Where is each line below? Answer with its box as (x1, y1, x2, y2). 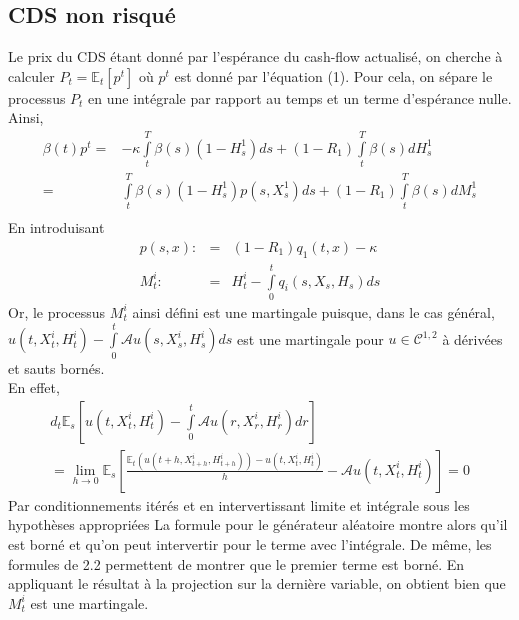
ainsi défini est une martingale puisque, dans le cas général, (132, 301, 495, 322)
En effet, (8, 377, 60, 398)
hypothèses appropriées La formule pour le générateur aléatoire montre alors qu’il (8, 514, 508, 535)
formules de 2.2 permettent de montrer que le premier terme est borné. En (8, 553, 465, 574)
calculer (8, 65, 55, 86)
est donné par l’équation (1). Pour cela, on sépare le (174, 65, 493, 86)
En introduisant (8, 217, 105, 238)
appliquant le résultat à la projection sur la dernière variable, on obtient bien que (8, 573, 506, 594)
